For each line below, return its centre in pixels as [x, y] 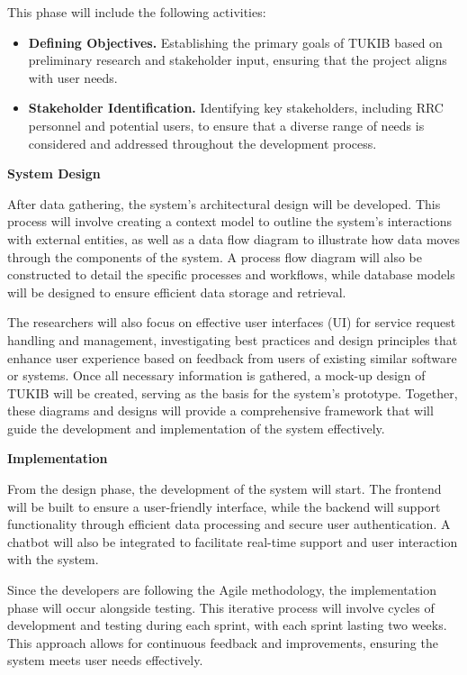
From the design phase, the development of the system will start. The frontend [225, 489]
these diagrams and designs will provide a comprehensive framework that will [220, 410]
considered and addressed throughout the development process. [202, 143]
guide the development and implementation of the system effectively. [196, 428]
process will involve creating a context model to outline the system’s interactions [230, 221]
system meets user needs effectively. [105, 660]
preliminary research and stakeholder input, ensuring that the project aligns [238, 60]
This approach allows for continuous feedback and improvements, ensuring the [223, 642]
